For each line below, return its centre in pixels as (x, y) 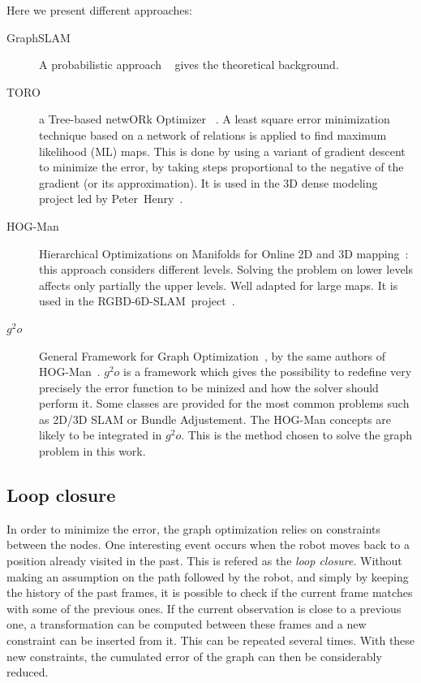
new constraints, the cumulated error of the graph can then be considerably (194, 656)
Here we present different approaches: (99, 10)
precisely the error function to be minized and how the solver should (209, 387)
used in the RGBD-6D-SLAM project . (137, 301)
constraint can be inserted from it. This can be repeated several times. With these (211, 640)
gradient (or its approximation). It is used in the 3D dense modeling (208, 182)
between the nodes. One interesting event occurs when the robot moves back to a (208, 545)
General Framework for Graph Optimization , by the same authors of (213, 355)
